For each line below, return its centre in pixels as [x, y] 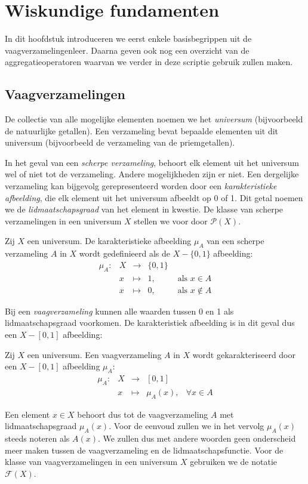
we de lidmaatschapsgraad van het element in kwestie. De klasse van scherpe [144, 209]
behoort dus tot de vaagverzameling [143, 414]
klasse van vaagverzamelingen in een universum [91, 462]
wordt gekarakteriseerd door [244, 354]
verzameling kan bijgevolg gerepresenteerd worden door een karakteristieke [141, 186]
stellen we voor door [171, 221]
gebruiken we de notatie [234, 462]
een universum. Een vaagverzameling [94, 354]
